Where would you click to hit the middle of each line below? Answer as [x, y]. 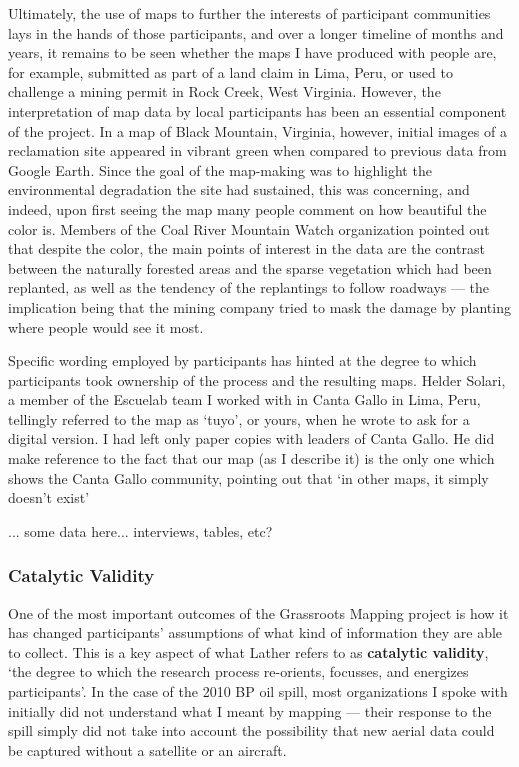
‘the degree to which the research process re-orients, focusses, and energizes [238, 671]
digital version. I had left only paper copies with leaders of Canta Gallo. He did [251, 438]
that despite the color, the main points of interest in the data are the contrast [246, 248]
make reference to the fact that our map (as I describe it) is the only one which [251, 458]
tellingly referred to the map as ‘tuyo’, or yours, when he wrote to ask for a [239, 418]
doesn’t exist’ [49, 497]
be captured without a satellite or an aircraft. [147, 749]
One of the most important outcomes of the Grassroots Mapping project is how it [258, 612]
